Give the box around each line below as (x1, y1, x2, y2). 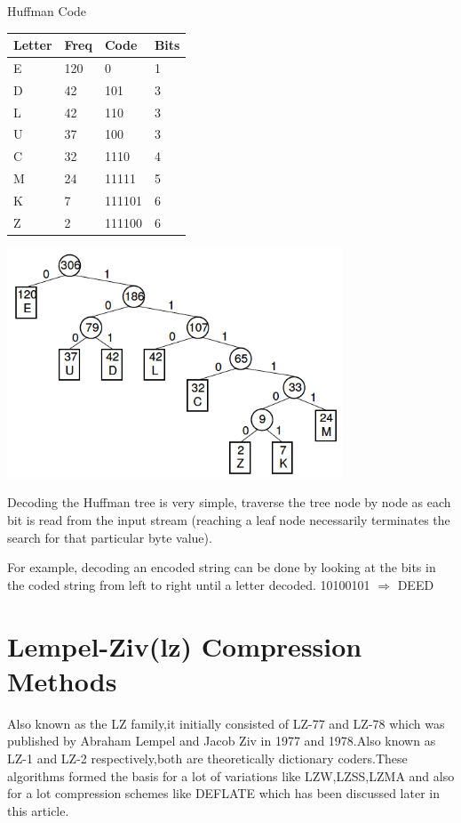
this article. (7, 801, 69, 819)
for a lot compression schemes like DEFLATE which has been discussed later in (7, 784, 440, 803)
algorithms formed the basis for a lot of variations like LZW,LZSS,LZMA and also (7, 766, 455, 785)
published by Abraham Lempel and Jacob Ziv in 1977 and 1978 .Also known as (7, 731, 436, 750)
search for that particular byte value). (7, 528, 212, 546)
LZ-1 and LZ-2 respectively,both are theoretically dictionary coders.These (7, 748, 408, 767)
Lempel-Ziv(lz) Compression (7, 627, 362, 664)
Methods (7, 662, 117, 698)
